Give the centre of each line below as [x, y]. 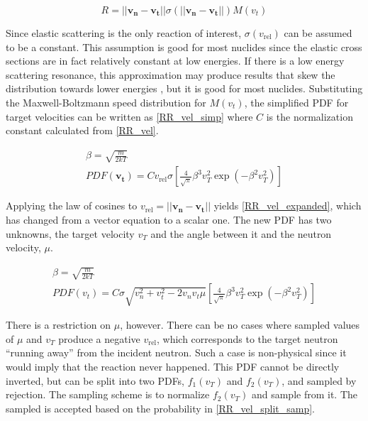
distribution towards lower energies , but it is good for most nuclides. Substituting [184, 88]
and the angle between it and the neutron [241, 233]
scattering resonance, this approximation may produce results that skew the [171, 74]
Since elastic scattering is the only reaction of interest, [124, 33]
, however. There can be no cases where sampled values [240, 325]
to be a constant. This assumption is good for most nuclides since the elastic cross [184, 47]
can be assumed [318, 33]
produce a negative [99, 338]
